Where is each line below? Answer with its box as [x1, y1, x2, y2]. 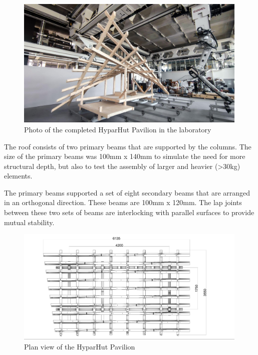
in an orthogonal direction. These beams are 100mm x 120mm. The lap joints [4, 197, 242, 208]
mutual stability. [4, 217, 55, 227]
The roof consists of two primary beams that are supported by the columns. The [4, 141, 251, 151]
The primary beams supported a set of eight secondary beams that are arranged [4, 187, 250, 198]
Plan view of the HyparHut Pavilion [24, 341, 135, 351]
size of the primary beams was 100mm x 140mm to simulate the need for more [4, 151, 245, 161]
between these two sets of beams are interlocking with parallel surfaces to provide [4, 207, 254, 218]
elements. [4, 170, 33, 181]
